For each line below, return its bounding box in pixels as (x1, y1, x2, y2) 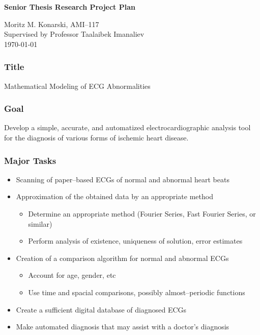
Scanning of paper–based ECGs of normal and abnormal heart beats (16, 174, 229, 184)
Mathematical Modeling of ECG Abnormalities (4, 80, 151, 91)
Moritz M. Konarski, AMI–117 (4, 18, 99, 29)
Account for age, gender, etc (28, 270, 116, 280)
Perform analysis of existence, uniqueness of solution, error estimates (28, 235, 243, 246)
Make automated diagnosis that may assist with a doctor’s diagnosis (16, 321, 229, 332)
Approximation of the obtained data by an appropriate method (16, 191, 213, 202)
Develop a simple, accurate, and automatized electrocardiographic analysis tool (4, 122, 251, 133)
